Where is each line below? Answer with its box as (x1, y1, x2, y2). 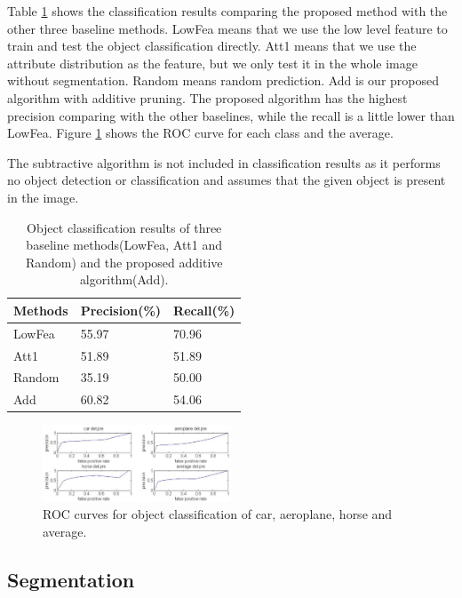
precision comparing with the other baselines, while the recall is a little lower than (7, 106, 455, 124)
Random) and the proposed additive (25, 252, 223, 271)
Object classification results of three (27, 218, 222, 236)
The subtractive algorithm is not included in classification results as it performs (7, 153, 441, 171)
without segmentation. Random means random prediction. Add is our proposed (7, 71, 440, 90)
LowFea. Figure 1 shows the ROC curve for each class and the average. (7, 124, 394, 142)
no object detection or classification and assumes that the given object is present (7, 171, 446, 189)
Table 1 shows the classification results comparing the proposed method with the (7, 2, 448, 20)
